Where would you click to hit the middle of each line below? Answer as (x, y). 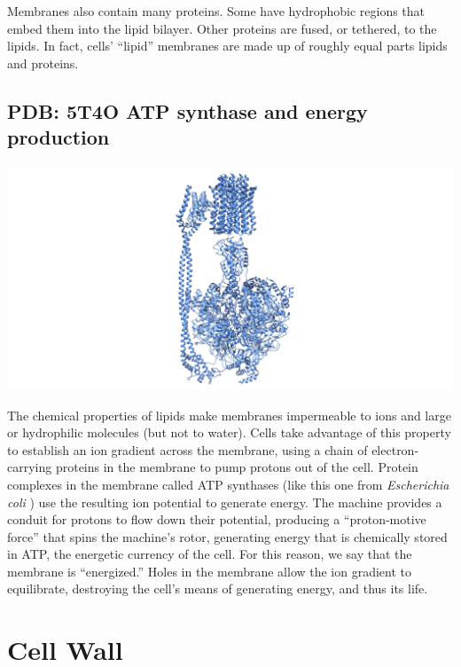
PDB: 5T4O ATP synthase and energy (188, 110)
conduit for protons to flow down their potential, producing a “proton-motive (217, 519)
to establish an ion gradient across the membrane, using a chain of (188, 449)
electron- (395, 449)
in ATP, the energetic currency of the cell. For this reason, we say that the (210, 554)
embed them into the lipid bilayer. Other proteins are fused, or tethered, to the (222, 28)
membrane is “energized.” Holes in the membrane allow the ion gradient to (210, 571)
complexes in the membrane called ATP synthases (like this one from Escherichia (228, 484)
